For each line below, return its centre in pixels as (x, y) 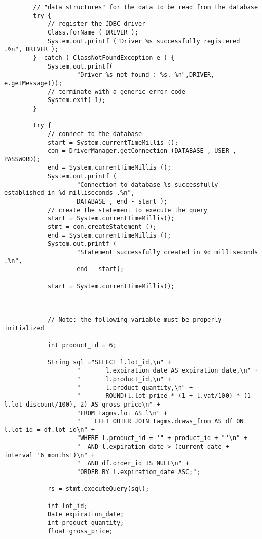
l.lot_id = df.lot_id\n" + (49, 430)
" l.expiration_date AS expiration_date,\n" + (167, 371)
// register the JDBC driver (97, 24)
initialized (24, 328)
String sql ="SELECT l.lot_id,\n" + (109, 362)
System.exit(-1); (77, 100)
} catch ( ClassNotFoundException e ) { (104, 58)
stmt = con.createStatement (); (102, 227)
